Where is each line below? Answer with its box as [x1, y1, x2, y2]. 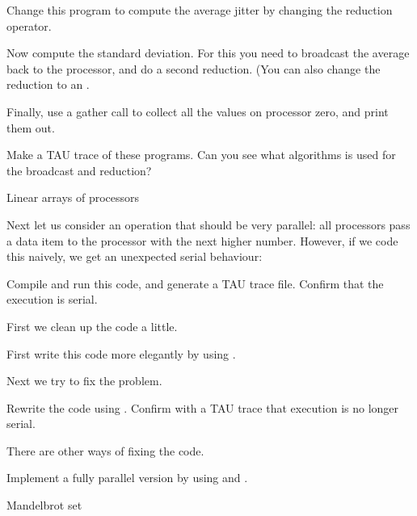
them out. [6, 119, 55, 136]
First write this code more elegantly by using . [6, 345, 236, 362]
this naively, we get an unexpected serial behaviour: [6, 248, 263, 265]
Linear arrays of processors [6, 189, 140, 206]
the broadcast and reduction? [6, 162, 152, 178]
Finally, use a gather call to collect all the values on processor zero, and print [6, 103, 389, 120]
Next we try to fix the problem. [6, 372, 162, 389]
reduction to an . [6, 76, 90, 93]
